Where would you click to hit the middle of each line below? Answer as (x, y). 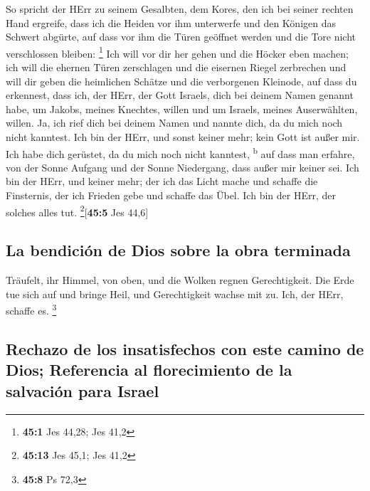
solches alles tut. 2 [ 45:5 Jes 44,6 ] (77, 211)
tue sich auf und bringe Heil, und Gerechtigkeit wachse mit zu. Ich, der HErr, (175, 294)
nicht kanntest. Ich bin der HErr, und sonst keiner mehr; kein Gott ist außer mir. (183, 137)
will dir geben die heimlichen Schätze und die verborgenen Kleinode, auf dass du (181, 81)
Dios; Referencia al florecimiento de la (149, 370)
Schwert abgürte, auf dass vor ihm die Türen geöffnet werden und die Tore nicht (181, 37)
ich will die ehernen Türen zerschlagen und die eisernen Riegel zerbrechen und (176, 67)
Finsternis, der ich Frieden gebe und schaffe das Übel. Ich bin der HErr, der (171, 195)
